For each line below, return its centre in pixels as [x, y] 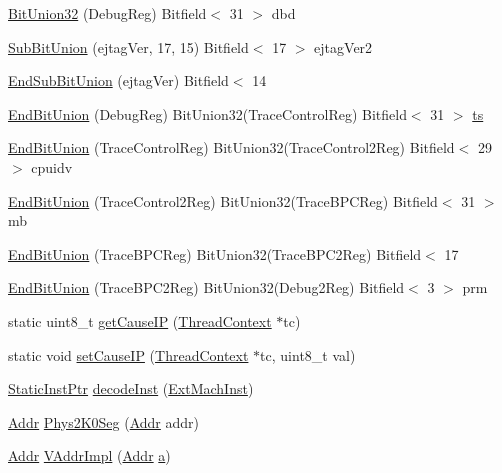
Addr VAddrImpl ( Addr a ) [89, 455]
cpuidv [52, 166]
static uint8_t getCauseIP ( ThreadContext [140, 320]
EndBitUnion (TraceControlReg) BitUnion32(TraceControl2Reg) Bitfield [231, 147]
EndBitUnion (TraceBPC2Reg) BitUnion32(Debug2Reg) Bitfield [206, 287]
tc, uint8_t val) [308, 354]
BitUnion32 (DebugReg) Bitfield [107, 13]
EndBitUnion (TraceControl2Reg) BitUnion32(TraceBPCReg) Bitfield [223, 200]
